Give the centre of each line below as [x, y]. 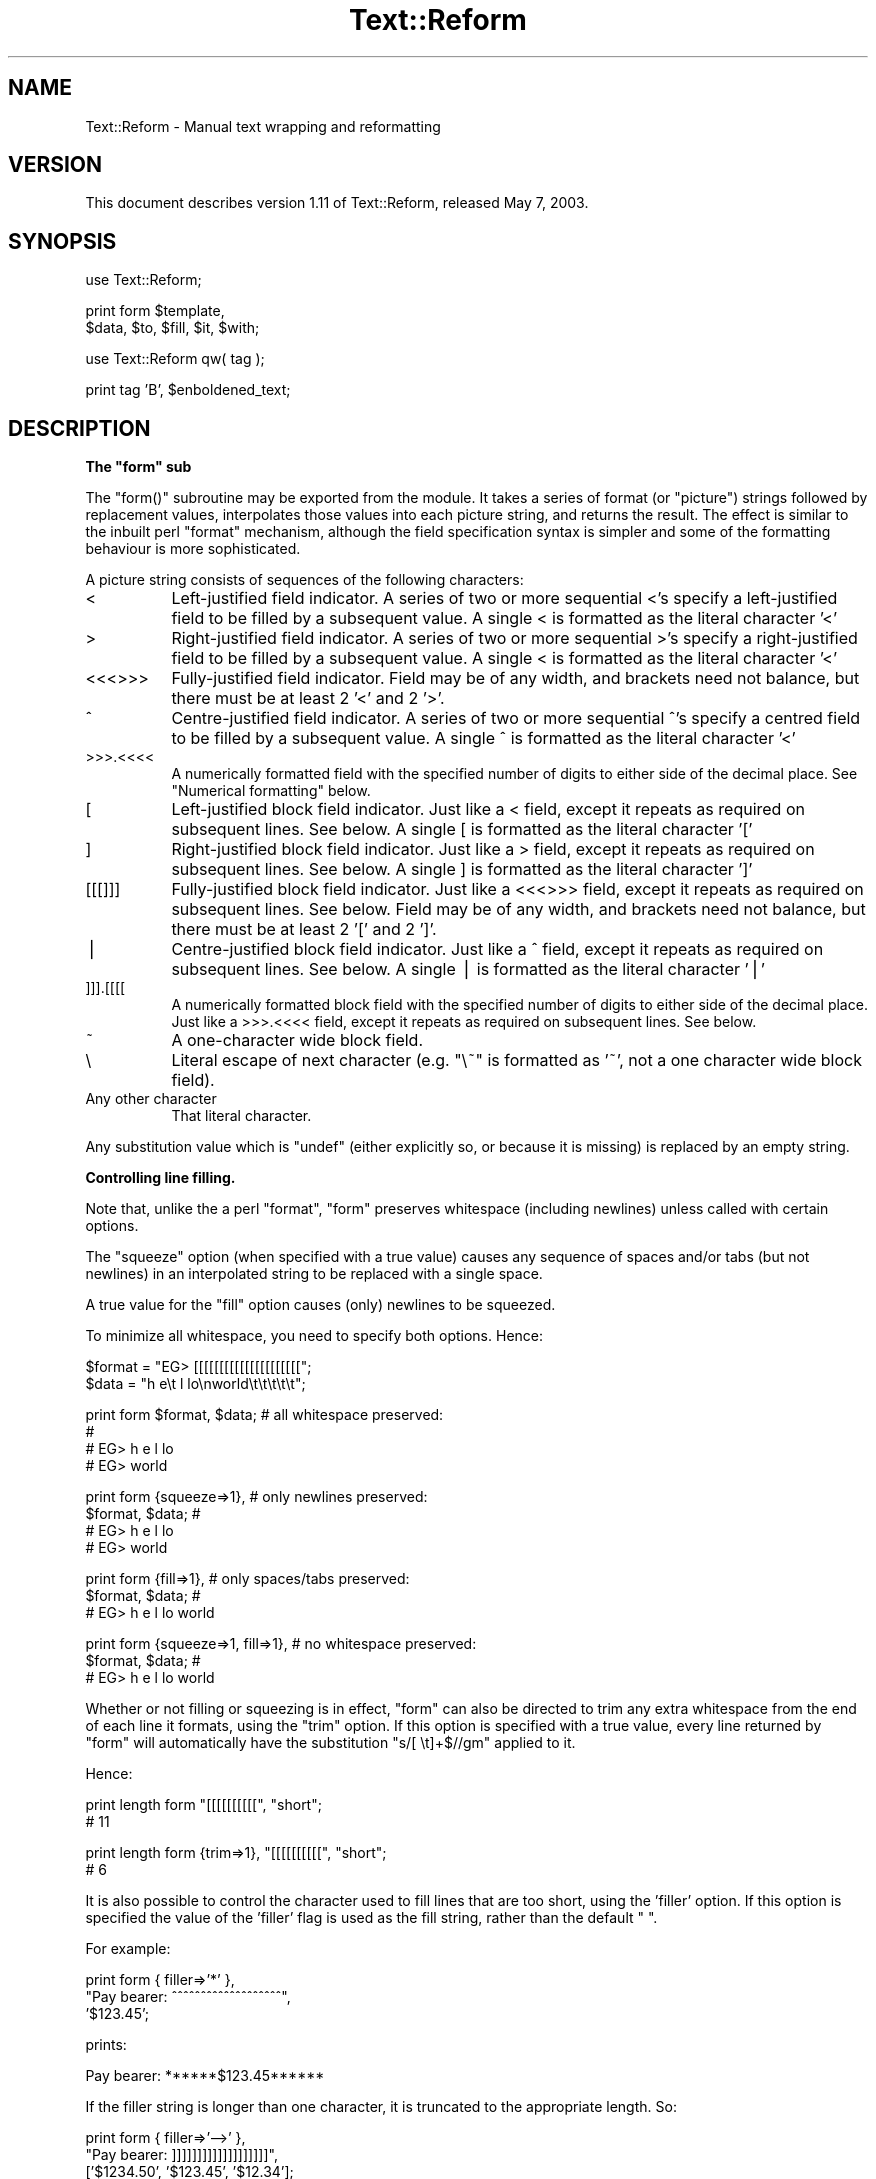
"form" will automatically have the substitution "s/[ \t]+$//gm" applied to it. [330, 1743]
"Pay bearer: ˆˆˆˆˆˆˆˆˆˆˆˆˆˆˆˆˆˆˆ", [188, 1997]
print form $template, [155, 311]
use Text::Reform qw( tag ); [175, 359]
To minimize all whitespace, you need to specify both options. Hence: [314, 1336]
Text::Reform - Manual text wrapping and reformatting [263, 126]
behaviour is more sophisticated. [193, 549]
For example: [128, 1949]
